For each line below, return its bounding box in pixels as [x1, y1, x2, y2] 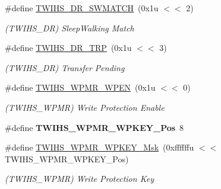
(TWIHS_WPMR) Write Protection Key [5, 172, 154, 185]
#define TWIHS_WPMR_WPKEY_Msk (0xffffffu [5, 141, 194, 153]
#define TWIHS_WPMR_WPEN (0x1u [5, 81, 156, 94]
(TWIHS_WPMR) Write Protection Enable [5, 101, 165, 113]
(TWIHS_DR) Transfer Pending [5, 61, 125, 73]
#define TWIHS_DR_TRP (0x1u [5, 41, 132, 54]
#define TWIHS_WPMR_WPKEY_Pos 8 [5, 121, 184, 133]
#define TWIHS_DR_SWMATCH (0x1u [5, 2, 159, 14]
